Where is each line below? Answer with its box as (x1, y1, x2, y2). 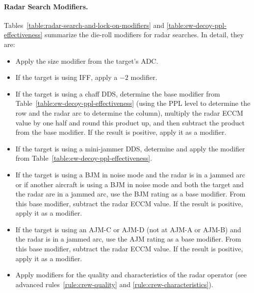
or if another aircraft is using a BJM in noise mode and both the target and (15, 179, 244, 189)
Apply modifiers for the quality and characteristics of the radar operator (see (15, 269, 247, 280)
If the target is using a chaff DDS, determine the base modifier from (15, 88, 220, 98)
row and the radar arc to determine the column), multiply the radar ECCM (15, 107, 243, 118)
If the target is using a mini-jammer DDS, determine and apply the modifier (15, 143, 245, 153)
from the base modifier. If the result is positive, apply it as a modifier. (15, 127, 227, 137)
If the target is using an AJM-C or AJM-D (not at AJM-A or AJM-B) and (15, 224, 241, 234)
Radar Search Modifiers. (4, 1, 88, 11)
